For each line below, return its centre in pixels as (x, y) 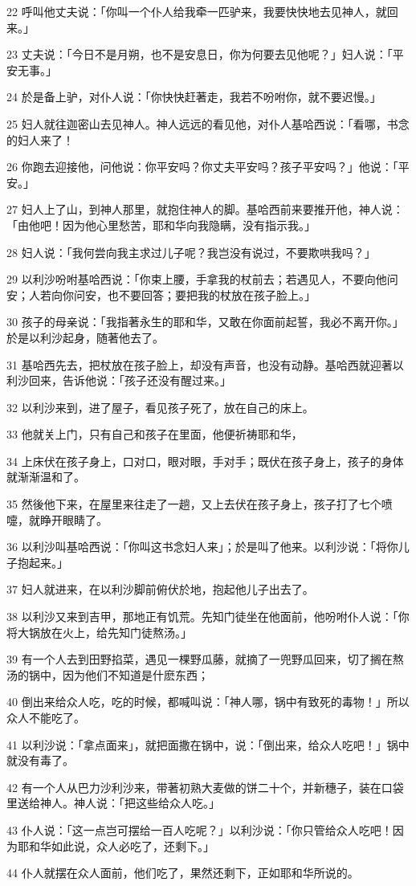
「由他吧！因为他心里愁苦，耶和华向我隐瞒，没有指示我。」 (161, 225)
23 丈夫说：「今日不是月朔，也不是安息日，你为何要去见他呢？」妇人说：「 (200, 54)
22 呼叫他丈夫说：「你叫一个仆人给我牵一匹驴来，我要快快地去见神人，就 (197, 11)
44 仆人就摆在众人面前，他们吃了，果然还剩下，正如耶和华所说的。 (183, 873)
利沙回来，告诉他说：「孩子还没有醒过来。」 (119, 380)
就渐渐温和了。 (46, 477)
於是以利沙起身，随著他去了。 (85, 337)
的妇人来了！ (40, 139)
